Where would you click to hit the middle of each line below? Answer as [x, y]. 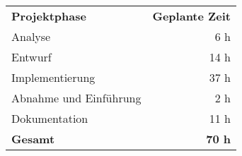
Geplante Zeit [191, 16]
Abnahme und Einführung [76, 98]
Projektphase [49, 16]
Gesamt [33, 139]
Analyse [31, 36]
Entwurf [31, 57]
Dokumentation [50, 118]
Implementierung [53, 77]
